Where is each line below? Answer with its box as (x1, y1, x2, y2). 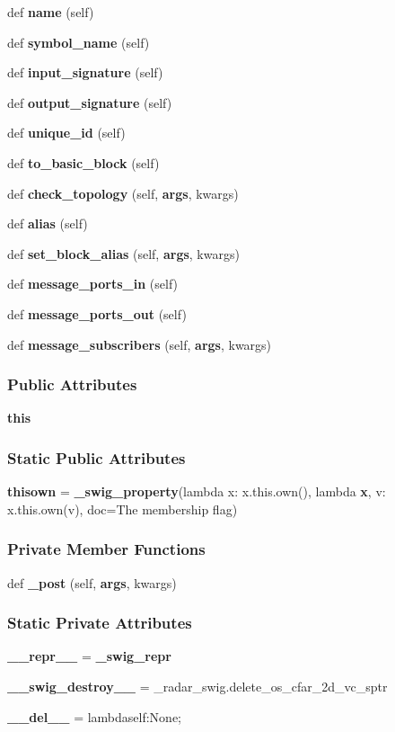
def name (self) (7, 3, 94, 21)
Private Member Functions (7, 538, 206, 560)
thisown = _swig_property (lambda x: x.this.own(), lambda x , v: (7, 482, 386, 501)
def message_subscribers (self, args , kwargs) (7, 335, 272, 353)
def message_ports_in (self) (7, 274, 179, 293)
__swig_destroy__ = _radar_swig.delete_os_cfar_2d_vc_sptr (7, 676, 388, 695)
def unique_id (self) (7, 123, 126, 142)
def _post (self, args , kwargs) (7, 573, 177, 592)
